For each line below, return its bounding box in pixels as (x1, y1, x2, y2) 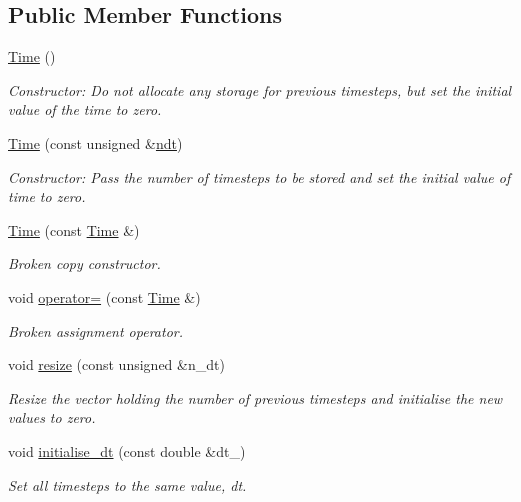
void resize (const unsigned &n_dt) (8, 354, 225, 375)
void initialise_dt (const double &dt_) (8, 440, 246, 461)
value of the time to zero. (8, 99, 162, 120)
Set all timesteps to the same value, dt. (8, 474, 247, 495)
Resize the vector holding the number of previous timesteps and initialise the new (8, 387, 503, 408)
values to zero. (8, 407, 96, 428)
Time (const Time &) (8, 219, 140, 240)
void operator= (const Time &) (8, 286, 201, 307)
